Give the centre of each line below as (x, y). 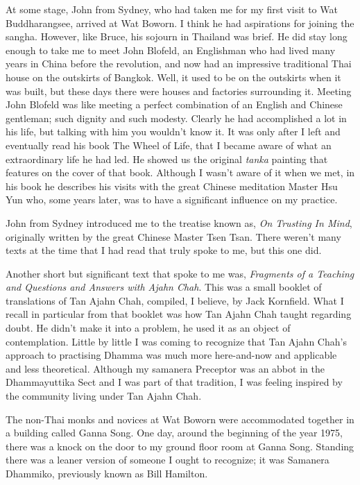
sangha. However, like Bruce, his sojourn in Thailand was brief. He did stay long (177, 36)
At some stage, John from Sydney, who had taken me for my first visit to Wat (172, 9)
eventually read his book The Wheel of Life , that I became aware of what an (169, 145)
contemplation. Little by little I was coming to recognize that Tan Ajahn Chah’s (176, 341)
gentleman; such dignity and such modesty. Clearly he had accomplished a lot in (176, 118)
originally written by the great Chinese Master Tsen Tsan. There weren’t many (173, 236)
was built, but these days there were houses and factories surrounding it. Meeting (179, 91)
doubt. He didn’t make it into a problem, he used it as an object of (148, 328)
